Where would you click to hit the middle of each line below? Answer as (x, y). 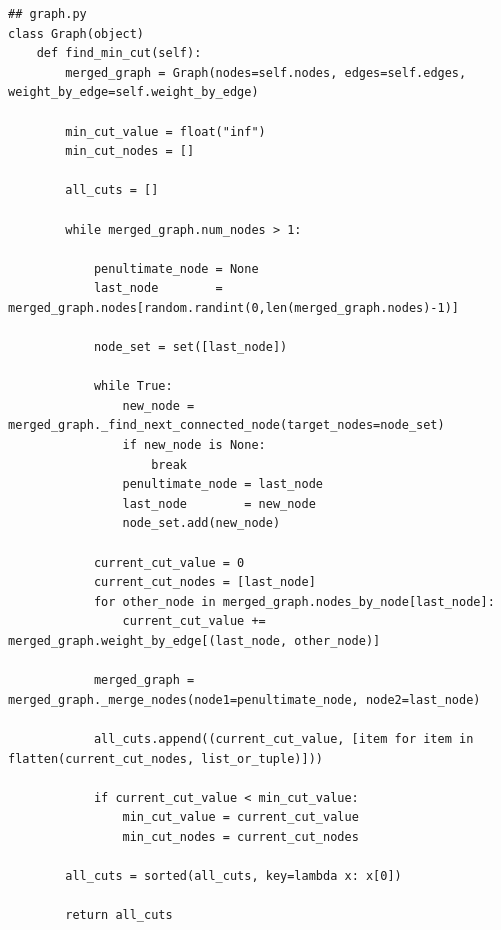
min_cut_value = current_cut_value (240, 817)
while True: (133, 386)
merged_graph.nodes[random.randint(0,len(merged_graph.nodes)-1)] (234, 307)
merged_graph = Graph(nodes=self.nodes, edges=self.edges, (266, 72)
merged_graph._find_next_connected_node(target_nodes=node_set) (226, 425)
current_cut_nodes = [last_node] (204, 582)
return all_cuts (119, 915)
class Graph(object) (76, 33)
